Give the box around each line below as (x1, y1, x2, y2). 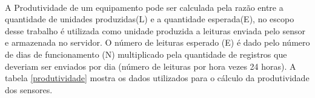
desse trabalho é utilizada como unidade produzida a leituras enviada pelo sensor (5, 24, 306, 37)
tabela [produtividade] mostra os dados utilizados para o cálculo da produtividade (5, 72, 310, 84)
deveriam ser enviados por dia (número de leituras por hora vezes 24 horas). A (5, 60, 296, 72)
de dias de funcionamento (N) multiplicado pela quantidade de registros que (5, 47, 287, 60)
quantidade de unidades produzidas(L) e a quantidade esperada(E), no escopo (5, 13, 294, 25)
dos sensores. (5, 83, 53, 96)
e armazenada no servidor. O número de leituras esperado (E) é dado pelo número (5, 36, 310, 49)
